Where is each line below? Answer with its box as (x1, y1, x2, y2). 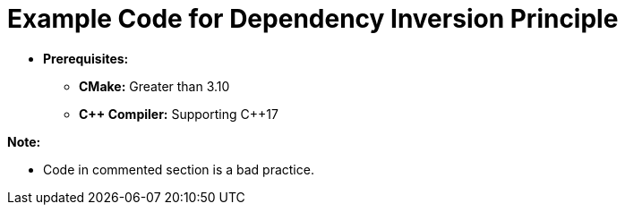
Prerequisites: (43, 50, 129, 66)
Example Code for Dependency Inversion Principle (7, 4, 619, 34)
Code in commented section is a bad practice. (43, 161, 314, 177)
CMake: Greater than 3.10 (79, 78, 230, 94)
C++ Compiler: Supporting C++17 (79, 106, 278, 122)
